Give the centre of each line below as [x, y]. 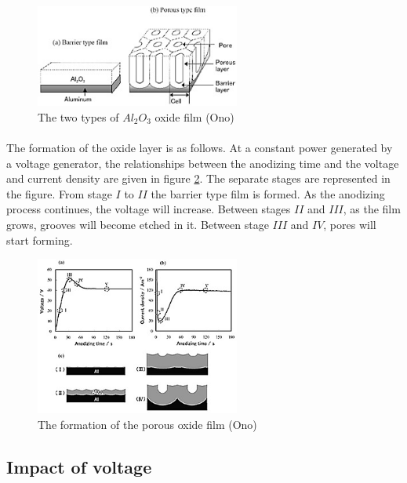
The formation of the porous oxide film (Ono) [147, 424]
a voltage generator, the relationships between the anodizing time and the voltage [203, 163]
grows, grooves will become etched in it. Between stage [138, 224]
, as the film [372, 209]
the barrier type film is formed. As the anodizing [268, 193]
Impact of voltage [79, 466]
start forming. [40, 240]
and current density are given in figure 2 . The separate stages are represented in [198, 178]
